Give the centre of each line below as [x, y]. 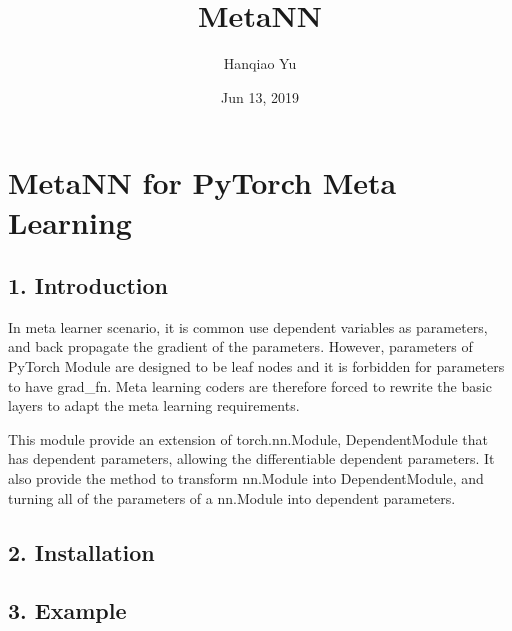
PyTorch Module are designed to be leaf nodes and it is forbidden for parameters [256, 366]
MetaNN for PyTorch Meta [202, 182]
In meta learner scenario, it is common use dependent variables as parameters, [248, 326]
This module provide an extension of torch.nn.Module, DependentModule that [248, 438]
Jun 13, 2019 [260, 96]
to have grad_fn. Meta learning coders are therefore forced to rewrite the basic [250, 385]
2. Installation [81, 551]
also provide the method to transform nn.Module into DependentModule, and [246, 478]
